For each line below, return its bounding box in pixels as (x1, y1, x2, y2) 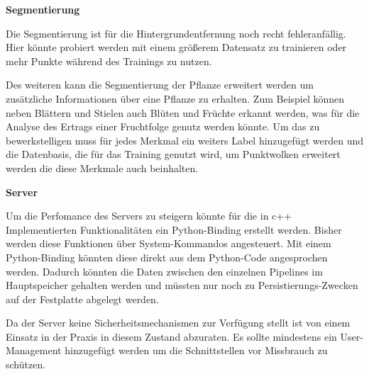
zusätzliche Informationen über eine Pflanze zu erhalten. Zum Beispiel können (6, 91, 345, 106)
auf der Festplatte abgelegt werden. (6, 291, 159, 306)
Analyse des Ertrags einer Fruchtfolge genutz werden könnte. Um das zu (6, 119, 320, 134)
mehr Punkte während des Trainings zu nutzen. (6, 53, 212, 68)
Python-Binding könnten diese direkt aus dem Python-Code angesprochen (6, 249, 328, 264)
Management (6, 343, 62, 358)
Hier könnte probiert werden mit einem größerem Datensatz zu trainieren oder (6, 40, 347, 55)
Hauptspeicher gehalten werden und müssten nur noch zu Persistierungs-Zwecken (6, 278, 358, 293)
